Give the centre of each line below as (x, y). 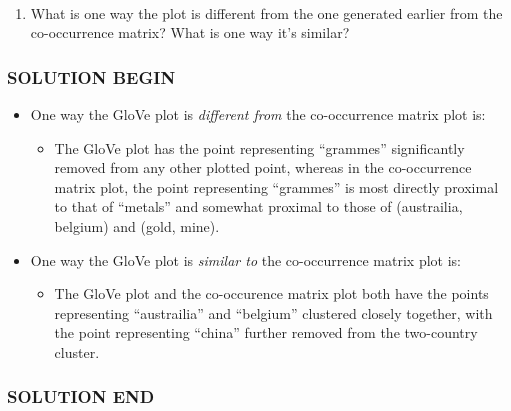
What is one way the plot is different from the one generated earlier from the (266, 12)
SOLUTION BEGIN (91, 76)
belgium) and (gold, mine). (137, 225)
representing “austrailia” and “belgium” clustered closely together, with (273, 312)
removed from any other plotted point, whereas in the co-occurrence (263, 167)
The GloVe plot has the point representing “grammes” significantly (259, 147)
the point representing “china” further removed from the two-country (266, 332)
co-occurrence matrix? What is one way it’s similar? (190, 32)
